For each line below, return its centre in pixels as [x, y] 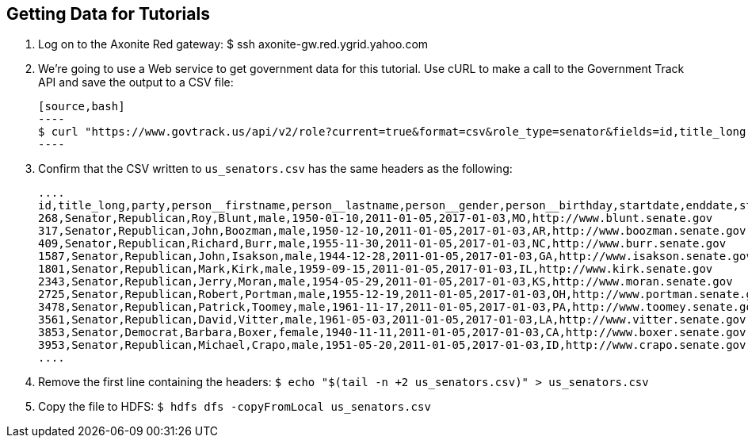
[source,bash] [82, 107]
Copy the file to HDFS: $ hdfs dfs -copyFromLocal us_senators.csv [235, 407]
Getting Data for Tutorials [108, 14]
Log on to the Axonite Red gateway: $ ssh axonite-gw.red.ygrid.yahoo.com [233, 44]
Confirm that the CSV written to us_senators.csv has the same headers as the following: [275, 169]
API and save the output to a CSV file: [136, 82]
